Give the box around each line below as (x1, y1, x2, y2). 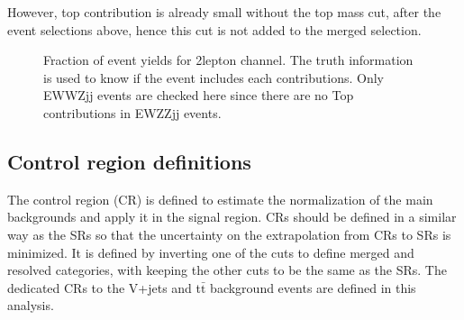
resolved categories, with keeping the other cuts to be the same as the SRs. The (7, 261, 447, 279)
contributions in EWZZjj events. (43, 103, 222, 122)
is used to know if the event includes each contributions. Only (43, 68, 384, 87)
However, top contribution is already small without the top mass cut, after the (7, 3, 441, 21)
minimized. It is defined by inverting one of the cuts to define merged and (7, 242, 414, 261)
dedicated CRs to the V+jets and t (7, 278, 201, 297)
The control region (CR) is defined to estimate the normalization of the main (7, 189, 433, 208)
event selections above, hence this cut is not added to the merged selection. (7, 20, 422, 39)
